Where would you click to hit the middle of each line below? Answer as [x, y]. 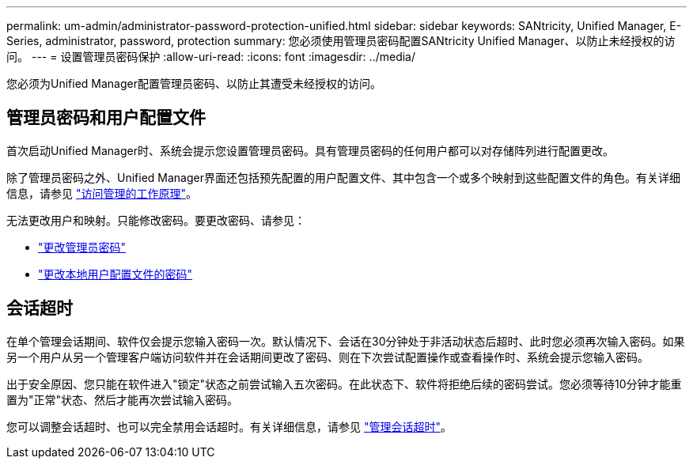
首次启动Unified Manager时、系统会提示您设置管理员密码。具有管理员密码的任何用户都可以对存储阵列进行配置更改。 [310, 150]
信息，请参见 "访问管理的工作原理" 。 [102, 193]
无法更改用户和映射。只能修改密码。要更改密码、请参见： [156, 220]
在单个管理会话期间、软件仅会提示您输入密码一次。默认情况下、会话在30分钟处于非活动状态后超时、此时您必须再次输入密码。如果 [346, 341]
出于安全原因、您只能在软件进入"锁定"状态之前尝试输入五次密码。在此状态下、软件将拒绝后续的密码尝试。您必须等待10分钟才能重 [344, 384]
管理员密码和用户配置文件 [106, 118]
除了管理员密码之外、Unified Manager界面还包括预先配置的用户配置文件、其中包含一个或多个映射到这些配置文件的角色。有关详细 [343, 177]
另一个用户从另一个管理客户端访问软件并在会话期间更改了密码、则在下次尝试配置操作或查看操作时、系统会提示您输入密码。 [328, 357]
